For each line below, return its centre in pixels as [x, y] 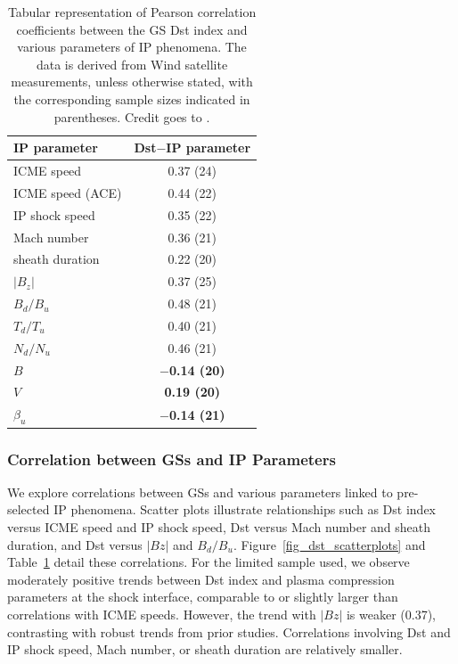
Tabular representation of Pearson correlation [132, 12]
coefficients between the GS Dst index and [132, 29]
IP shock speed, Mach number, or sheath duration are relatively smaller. [205, 649]
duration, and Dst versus [75, 544]
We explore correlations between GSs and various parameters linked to [200, 492]
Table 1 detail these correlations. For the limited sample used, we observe [209, 562]
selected [29, 509]
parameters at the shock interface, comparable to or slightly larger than [203, 597]
